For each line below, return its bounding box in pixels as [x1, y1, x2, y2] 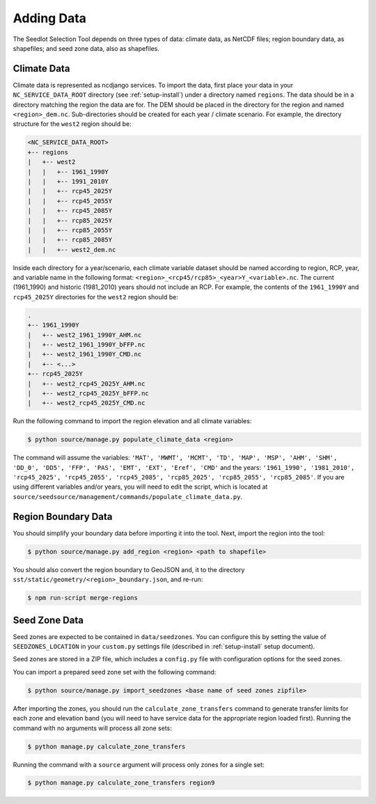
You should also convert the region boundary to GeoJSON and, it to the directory [13, 565, 245, 574]
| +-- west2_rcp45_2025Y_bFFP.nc [27, 389, 149, 397]
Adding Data [13, 10, 87, 26]
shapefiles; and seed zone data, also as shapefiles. [13, 44, 159, 52]
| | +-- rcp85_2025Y [27, 216, 113, 224]
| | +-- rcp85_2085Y [27, 236, 113, 244]
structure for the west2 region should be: [13, 120, 132, 128]
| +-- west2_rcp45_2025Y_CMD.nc [27, 399, 146, 407]
